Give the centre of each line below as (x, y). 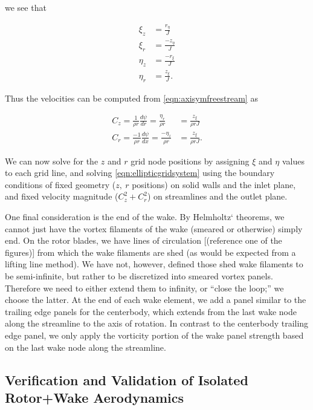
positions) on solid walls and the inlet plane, (214, 184)
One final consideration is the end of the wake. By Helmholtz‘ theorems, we (145, 216)
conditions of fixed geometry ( (60, 184)
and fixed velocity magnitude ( (62, 196)
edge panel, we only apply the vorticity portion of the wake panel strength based (154, 335)
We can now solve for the (52, 161)
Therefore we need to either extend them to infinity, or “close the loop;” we (144, 288)
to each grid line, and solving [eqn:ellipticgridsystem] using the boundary (140, 173)
